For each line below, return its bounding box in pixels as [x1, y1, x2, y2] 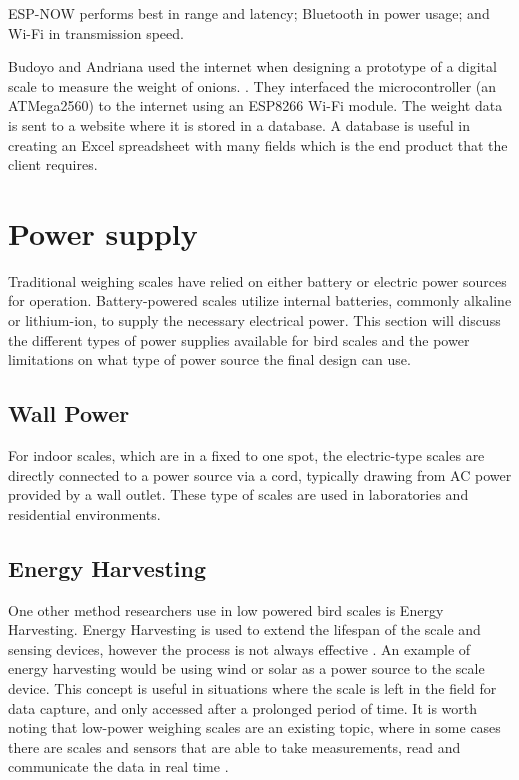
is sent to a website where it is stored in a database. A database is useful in [8, 114, 470, 135]
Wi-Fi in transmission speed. [8, 22, 184, 43]
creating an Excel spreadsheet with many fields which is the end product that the [8, 134, 508, 155]
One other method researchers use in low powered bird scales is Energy [8, 599, 444, 620]
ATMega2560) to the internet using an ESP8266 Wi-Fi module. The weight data [8, 95, 503, 116]
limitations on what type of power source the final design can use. [8, 349, 411, 370]
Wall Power [8, 398, 130, 429]
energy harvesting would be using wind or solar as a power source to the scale [8, 658, 485, 679]
